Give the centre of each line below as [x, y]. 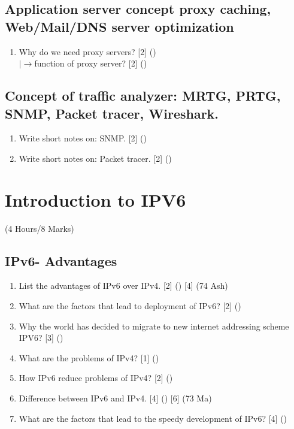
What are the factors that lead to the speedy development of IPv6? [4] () [153, 418]
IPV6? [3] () [41, 338]
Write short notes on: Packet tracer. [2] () [95, 158]
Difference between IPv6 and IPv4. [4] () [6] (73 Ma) [115, 398]
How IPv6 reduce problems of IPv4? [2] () [96, 378]
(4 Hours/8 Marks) [40, 228]
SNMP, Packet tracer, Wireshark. [112, 113]
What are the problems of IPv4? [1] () [89, 357]
